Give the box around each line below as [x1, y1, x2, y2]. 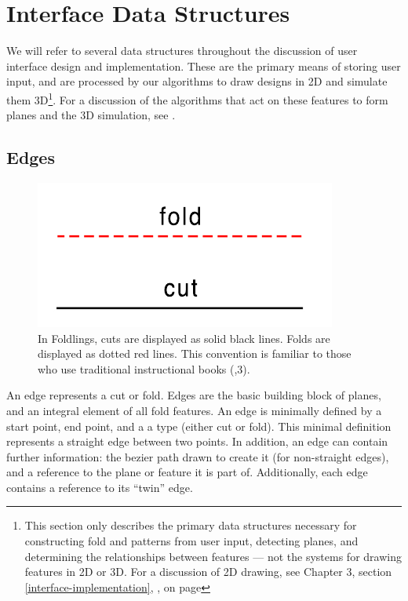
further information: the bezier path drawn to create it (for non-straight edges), [6, 448, 389, 464]
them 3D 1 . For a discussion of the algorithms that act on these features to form [6, 89, 388, 107]
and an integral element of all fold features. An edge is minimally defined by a [6, 402, 382, 418]
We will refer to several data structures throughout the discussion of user [6, 42, 358, 59]
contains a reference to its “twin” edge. [6, 479, 193, 495]
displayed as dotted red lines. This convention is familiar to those [38, 345, 352, 362]
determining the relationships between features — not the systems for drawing [24, 548, 402, 564]
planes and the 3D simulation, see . [6, 107, 176, 123]
